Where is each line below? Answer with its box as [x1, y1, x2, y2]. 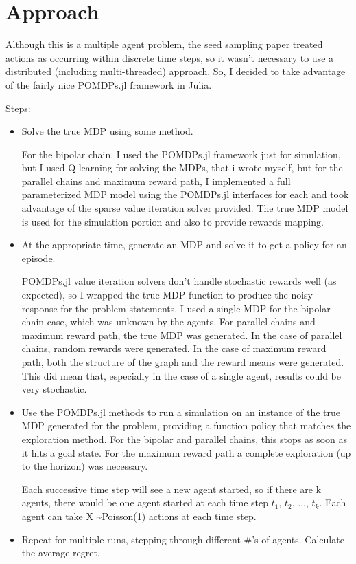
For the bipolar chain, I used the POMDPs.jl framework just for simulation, [21, 147, 341, 161]
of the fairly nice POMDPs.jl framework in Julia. [5, 77, 212, 91]
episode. [21, 250, 56, 265]
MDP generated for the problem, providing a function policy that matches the [21, 418, 351, 433]
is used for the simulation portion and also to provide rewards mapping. [21, 214, 324, 228]
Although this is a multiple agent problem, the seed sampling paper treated [5, 37, 323, 52]
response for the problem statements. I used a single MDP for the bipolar [21, 301, 331, 315]
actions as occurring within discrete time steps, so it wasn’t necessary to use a [5, 50, 334, 65]
